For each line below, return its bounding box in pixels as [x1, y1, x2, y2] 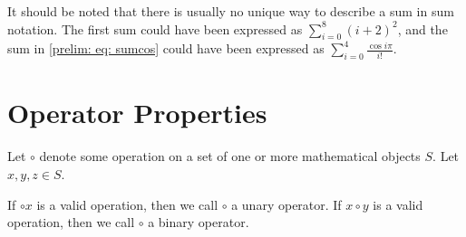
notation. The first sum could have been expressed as [7, 19, 303, 38]
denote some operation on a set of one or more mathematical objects [39, 147, 421, 166]
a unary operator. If [231, 194, 342, 213]
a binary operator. [148, 213, 249, 232]
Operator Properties [7, 94, 267, 131]
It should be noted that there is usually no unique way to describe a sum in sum [7, 2, 454, 20]
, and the [397, 19, 448, 38]
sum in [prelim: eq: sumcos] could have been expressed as [7, 39, 325, 58]
